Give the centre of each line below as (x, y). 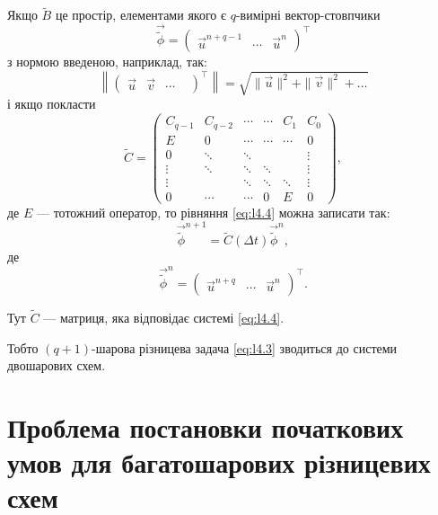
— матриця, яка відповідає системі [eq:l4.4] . (164, 318)
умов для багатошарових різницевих (219, 462)
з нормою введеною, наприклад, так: (107, 62)
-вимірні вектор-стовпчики (308, 15)
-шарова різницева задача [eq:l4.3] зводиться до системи (245, 347)
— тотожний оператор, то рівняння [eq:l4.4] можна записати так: (214, 212)
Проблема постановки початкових (206, 427)
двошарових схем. (57, 365)
